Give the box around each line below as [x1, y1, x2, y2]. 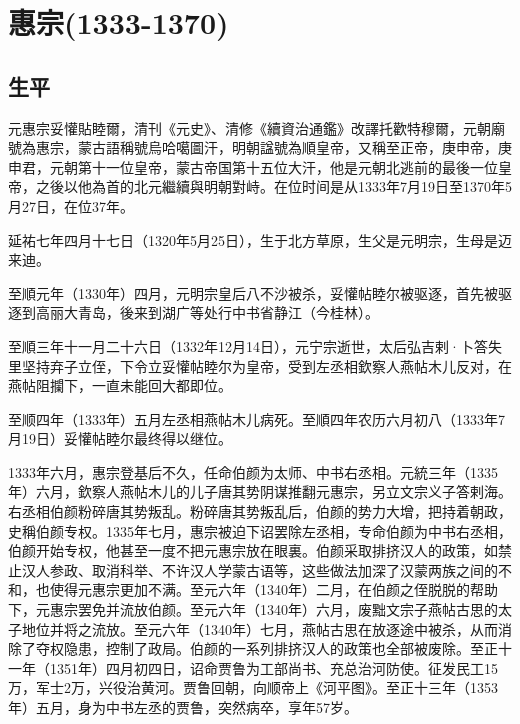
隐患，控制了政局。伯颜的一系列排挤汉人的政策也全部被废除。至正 [63, 638, 498, 659]
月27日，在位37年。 [8, 195, 134, 216]
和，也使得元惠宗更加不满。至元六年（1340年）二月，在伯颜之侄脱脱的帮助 [8, 579, 498, 600]
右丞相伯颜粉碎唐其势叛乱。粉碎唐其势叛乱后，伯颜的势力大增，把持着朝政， [8, 501, 512, 522]
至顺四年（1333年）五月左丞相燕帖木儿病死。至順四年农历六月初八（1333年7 [8, 408, 505, 429]
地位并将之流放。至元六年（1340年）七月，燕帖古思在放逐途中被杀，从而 [21, 618, 498, 639]
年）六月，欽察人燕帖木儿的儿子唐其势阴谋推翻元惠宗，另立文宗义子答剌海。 [8, 481, 512, 502]
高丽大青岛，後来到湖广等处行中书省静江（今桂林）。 [35, 302, 379, 323]
